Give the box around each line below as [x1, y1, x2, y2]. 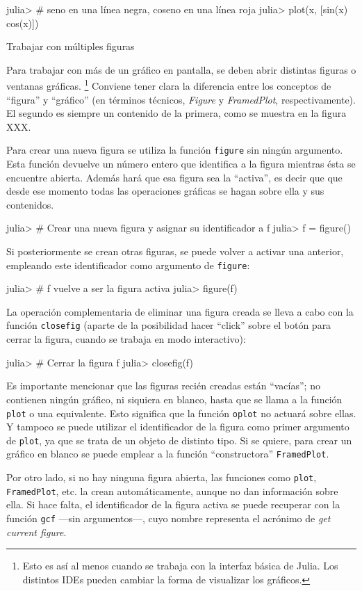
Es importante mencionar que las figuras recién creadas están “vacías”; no [6, 378, 320, 393]
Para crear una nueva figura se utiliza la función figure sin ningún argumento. [6, 143, 343, 157]
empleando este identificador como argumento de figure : [6, 257, 250, 272]
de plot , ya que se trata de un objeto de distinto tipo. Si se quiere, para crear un [6, 432, 352, 447]
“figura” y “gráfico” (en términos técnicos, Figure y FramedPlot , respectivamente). [6, 92, 356, 106]
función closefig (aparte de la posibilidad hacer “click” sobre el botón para [6, 318, 331, 332]
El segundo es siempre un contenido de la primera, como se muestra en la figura [6, 106, 347, 120]
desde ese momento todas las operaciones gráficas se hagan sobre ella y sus [6, 184, 324, 198]
